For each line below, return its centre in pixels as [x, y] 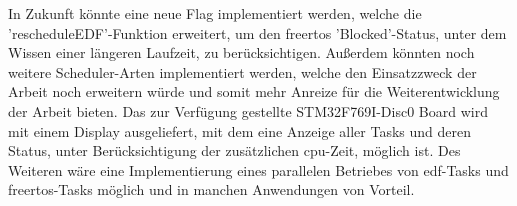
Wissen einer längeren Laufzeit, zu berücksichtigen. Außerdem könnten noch [241, 52]
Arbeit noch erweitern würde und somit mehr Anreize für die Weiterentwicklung [254, 91]
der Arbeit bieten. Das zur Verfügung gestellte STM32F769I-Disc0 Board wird [248, 110]
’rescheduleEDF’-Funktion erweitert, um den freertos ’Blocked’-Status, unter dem [257, 32]
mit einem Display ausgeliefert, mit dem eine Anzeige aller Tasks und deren [239, 130]
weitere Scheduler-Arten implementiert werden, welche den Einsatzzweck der [242, 71]
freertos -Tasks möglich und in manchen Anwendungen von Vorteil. [211, 189]
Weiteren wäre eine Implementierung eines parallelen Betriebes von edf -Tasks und [258, 169]
